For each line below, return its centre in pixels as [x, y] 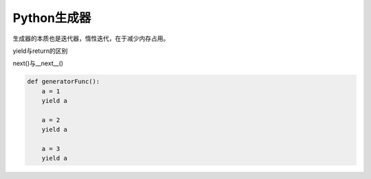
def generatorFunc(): [64, 82]
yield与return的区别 [40, 51]
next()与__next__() [38, 63]
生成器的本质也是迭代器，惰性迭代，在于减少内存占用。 [91, 38]
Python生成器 [52, 18]
